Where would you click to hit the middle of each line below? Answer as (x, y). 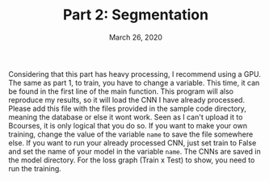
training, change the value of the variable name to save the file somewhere (131, 134)
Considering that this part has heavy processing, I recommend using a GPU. (134, 74)
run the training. (35, 168)
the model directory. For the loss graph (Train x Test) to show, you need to (132, 160)
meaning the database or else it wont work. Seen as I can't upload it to (126, 117)
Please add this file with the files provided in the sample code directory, (127, 108)
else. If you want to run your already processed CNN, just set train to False (132, 142)
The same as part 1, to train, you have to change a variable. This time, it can (134, 82)
